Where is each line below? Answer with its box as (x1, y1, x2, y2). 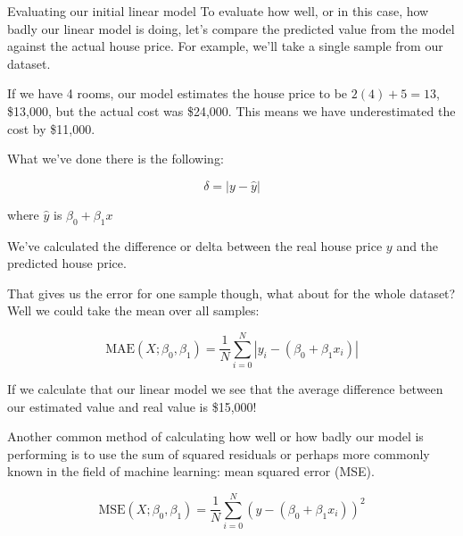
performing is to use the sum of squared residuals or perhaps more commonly (7, 444, 430, 463)
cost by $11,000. (7, 119, 95, 138)
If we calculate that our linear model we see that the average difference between (7, 380, 443, 398)
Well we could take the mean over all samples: (7, 301, 260, 320)
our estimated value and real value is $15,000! (7, 397, 257, 415)
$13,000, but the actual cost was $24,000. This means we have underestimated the (7, 101, 456, 120)
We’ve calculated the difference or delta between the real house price (7, 236, 383, 255)
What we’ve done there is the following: (7, 149, 224, 168)
